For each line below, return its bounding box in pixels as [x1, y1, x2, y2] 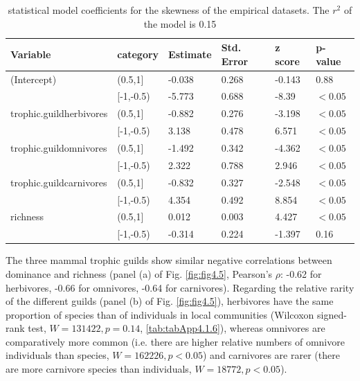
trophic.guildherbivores [10, 106, 108, 121]
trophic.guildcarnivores [10, 175, 107, 189]
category [117, 46, 159, 61]
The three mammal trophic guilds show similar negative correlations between [6, 253, 332, 267]
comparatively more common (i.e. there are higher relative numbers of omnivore [6, 334, 345, 348]
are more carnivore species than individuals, [6, 362, 192, 376]
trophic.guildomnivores [10, 141, 107, 154]
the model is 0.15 [143, 16, 217, 30]
